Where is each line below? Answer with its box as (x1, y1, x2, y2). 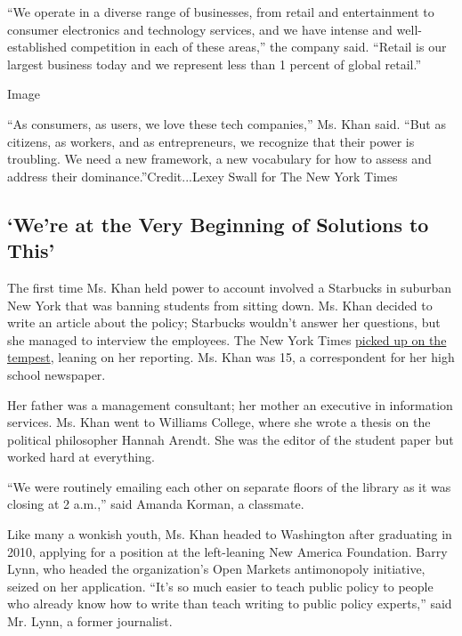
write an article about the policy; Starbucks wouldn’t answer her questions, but (7, 313, 441, 332)
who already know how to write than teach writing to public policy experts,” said (7, 594, 452, 613)
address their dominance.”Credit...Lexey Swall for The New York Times (7, 166, 398, 185)
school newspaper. (7, 365, 106, 383)
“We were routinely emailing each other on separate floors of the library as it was (7, 477, 451, 495)
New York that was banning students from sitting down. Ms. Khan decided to (7, 295, 433, 314)
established (7, 37, 68, 56)
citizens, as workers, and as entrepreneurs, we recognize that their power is (7, 132, 415, 150)
